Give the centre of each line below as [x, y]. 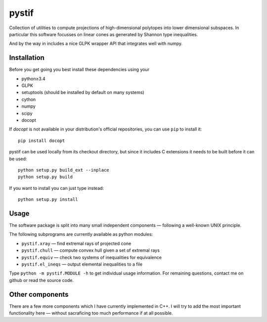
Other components [39, 294]
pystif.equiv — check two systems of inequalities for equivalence [91, 257]
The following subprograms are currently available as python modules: [81, 234]
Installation [27, 58]
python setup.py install [48, 200]
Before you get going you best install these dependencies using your [79, 70]
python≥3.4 [33, 79]
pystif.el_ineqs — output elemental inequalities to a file [82, 264]
